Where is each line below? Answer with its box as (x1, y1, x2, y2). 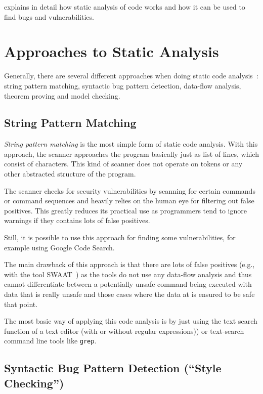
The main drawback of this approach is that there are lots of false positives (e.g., (4, 259, 255, 270)
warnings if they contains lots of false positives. (4, 215, 150, 226)
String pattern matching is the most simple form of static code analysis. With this (4, 139, 258, 149)
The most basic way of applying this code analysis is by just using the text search (4, 316, 257, 326)
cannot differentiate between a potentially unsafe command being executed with (4, 279, 252, 289)
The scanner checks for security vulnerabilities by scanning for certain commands (4, 185, 255, 196)
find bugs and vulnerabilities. (4, 11, 94, 22)
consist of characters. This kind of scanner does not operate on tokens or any (4, 158, 243, 169)
